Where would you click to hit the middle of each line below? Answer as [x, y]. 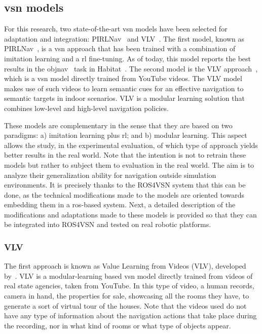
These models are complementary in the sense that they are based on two [118, 125]
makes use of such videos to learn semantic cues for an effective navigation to [124, 88]
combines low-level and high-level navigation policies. [86, 108]
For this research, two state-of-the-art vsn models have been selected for [116, 29]
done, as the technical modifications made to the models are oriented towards [124, 194]
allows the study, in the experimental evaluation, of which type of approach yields [131, 145]
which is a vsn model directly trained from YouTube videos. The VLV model [123, 78]
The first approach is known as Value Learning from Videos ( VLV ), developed [125, 266]
